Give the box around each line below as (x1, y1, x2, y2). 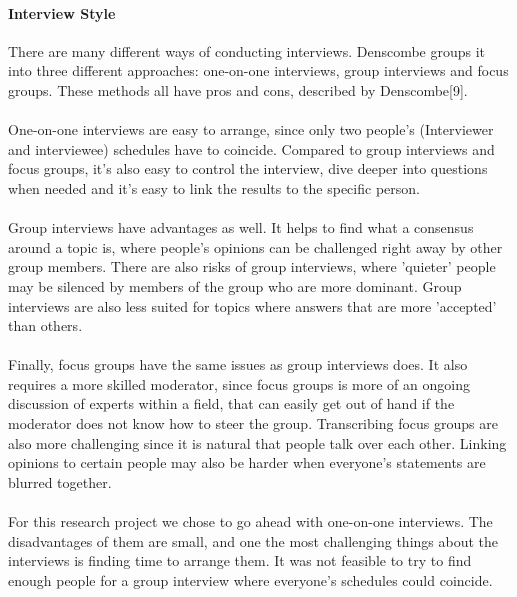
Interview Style (8, 2, 116, 23)
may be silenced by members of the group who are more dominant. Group (8, 275, 462, 296)
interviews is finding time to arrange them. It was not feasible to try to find (8, 550, 472, 571)
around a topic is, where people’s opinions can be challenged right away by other (8, 236, 503, 257)
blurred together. (8, 471, 112, 492)
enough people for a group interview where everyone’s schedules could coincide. (8, 569, 493, 590)
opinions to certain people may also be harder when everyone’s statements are (8, 452, 486, 473)
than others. (8, 315, 83, 336)
